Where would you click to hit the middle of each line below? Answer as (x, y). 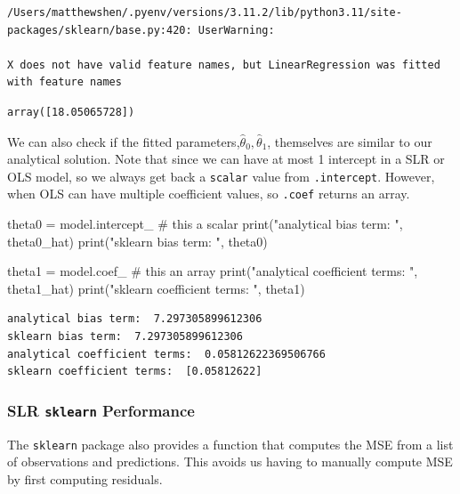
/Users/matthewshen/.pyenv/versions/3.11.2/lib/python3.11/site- (205, 12)
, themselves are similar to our (350, 141)
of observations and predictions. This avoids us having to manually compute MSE (230, 462)
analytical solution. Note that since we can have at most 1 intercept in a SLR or (226, 159)
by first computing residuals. (85, 478)
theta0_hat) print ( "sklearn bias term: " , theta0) (137, 241)
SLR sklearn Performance (101, 410)
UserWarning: (236, 30)
